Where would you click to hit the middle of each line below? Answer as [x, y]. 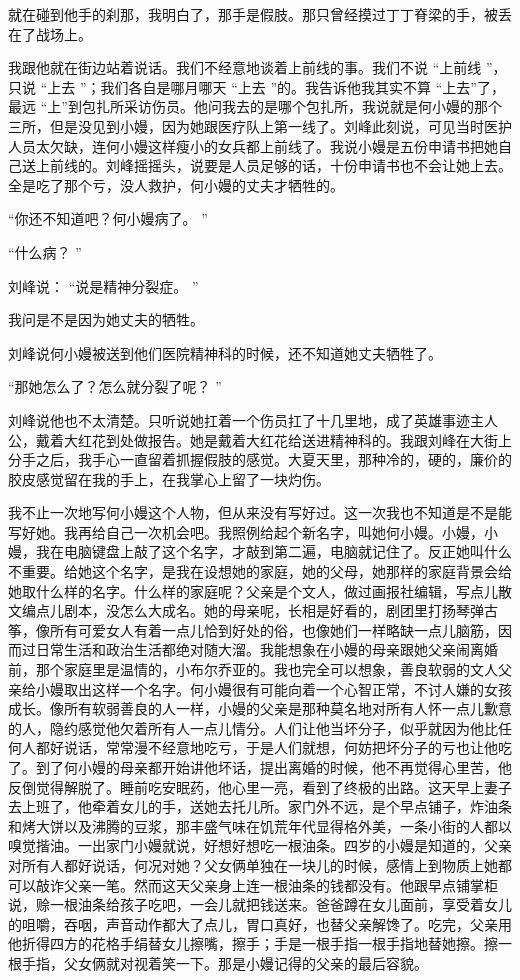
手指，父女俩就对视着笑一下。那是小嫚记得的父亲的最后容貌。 [224, 962]
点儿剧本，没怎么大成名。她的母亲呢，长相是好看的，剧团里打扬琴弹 [259, 610]
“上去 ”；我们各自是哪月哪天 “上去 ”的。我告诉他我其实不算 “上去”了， [272, 86]
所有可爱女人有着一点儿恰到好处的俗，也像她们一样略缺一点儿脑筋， [273, 629]
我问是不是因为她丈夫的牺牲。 [106, 319]
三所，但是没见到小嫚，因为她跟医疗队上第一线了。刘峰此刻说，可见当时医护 [260, 125]
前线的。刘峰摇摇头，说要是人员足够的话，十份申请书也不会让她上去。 [280, 165]
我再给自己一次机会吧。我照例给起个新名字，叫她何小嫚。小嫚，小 [280, 531]
